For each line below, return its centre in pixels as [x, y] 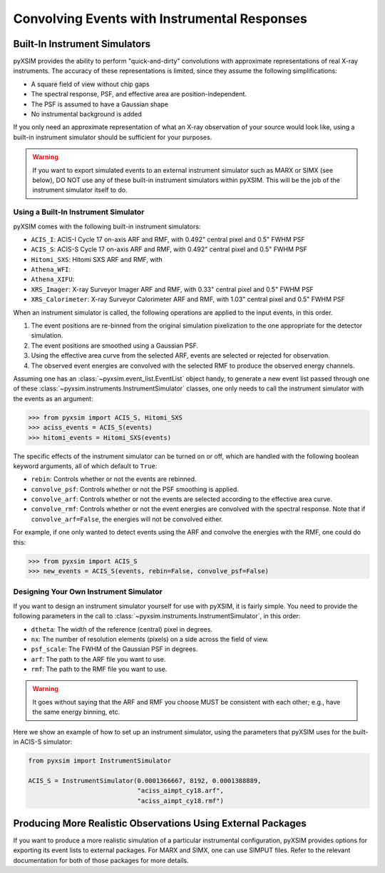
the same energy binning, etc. [76, 712]
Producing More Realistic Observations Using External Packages [160, 823]
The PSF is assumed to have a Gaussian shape [100, 104]
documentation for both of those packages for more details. [101, 860]
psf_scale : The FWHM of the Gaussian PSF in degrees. [114, 649]
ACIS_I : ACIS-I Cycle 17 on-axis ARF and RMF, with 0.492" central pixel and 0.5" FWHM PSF [168, 239]
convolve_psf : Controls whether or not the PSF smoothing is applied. [135, 489]
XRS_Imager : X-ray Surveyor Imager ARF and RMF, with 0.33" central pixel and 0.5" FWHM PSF [172, 289]
